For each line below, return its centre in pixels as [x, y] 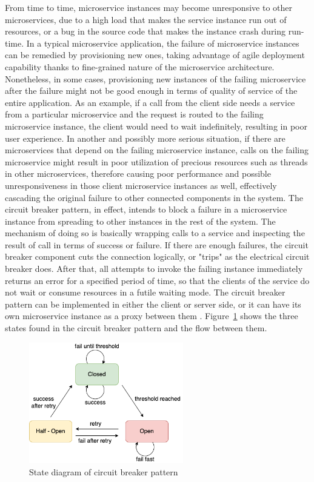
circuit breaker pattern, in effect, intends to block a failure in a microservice [146, 209]
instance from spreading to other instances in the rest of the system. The [140, 221]
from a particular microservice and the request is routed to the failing [134, 114]
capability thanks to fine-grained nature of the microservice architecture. [140, 66]
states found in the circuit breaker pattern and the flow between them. [136, 328]
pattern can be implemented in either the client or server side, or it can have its [153, 304]
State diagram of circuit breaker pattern [104, 471]
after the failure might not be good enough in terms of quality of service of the [151, 91]
